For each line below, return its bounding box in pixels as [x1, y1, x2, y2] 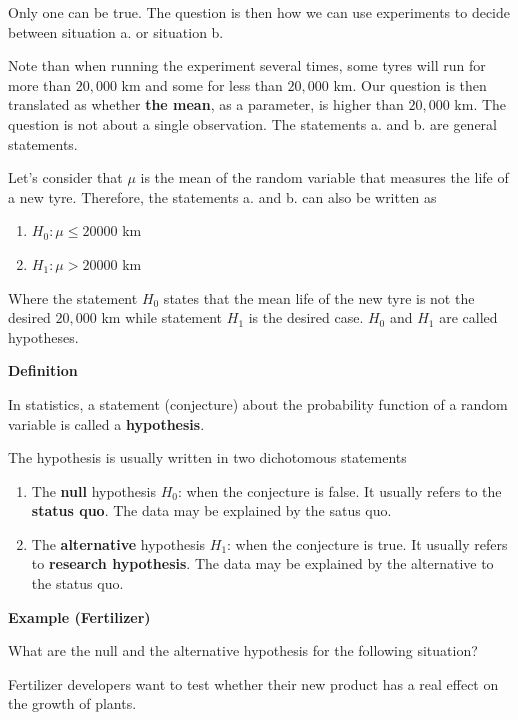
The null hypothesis [31, 480, 156, 501]
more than [8, 74, 72, 95]
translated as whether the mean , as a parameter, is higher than [8, 94, 404, 115]
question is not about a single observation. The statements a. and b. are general [8, 113, 498, 134]
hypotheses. [8, 326, 79, 347]
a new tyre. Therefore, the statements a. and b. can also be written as [8, 186, 437, 207]
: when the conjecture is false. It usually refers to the [177, 480, 502, 501]
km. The [454, 94, 507, 115]
